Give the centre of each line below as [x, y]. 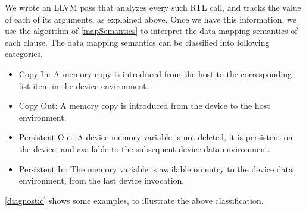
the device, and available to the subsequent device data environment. [144, 148]
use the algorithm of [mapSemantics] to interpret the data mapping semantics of [151, 31]
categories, [24, 54]
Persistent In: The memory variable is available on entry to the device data [156, 169]
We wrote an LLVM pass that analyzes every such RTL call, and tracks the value [153, 7]
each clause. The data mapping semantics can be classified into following [137, 42]
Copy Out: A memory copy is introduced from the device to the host [144, 105]
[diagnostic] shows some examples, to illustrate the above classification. [134, 200]
